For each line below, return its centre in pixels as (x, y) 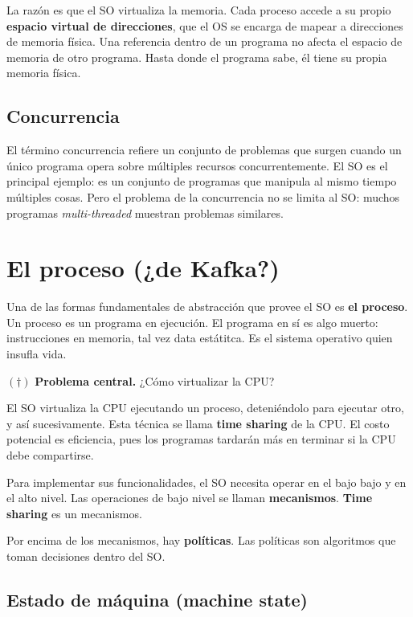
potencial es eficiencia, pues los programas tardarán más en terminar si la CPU (201, 439)
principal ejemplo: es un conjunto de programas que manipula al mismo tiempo (202, 181)
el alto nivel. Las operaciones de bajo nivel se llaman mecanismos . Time (190, 498)
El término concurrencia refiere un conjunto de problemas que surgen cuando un (204, 150)
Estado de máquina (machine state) (157, 599)
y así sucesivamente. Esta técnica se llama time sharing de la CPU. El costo (198, 423)
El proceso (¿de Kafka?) (143, 268)
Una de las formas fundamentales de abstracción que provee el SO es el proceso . (207, 306)
